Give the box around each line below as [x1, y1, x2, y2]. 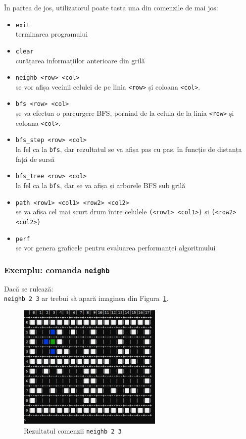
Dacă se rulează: [4, 283, 53, 293]
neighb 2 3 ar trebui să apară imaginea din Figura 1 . [4, 293, 169, 303]
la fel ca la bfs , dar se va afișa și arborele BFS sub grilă [15, 180, 186, 190]
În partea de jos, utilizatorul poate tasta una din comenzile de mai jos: [4, 2, 218, 12]
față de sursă [15, 153, 55, 164]
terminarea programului [15, 29, 88, 39]
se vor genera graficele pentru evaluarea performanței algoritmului [15, 243, 216, 253]
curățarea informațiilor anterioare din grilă [15, 55, 145, 65]
